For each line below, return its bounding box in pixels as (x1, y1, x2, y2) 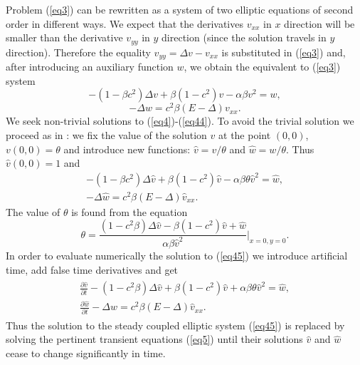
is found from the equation (71, 204, 188, 219)
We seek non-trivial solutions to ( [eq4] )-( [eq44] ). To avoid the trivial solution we (6, 113, 354, 128)
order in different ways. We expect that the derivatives (6, 16, 243, 31)
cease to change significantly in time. (6, 346, 166, 360)
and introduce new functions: (63, 141, 191, 156)
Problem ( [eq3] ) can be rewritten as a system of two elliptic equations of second (6, 2, 354, 16)
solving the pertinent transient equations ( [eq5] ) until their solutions (6, 331, 303, 346)
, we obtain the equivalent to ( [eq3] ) (184, 59, 341, 74)
